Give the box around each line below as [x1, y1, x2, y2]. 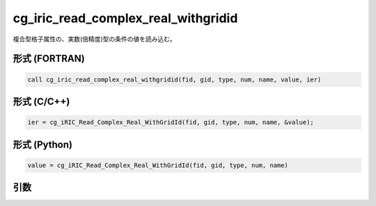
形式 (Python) [13, 138, 73, 150]
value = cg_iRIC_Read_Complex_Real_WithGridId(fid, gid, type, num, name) [27, 161, 289, 169]
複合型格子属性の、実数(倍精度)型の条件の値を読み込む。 [13, 35, 177, 43]
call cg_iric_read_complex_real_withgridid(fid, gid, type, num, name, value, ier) [27, 75, 322, 84]
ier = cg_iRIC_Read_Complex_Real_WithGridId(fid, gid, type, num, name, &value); [27, 118, 315, 127]
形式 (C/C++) [13, 95, 70, 107]
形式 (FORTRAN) [13, 53, 85, 65]
